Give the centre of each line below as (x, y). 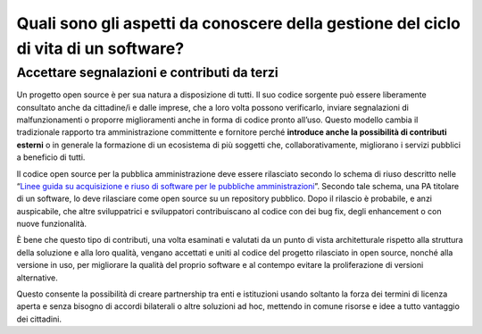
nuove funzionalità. (52, 224)
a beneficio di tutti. (51, 157)
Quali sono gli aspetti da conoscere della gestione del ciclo (239, 23)
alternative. (37, 278)
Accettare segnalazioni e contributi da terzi (147, 72)
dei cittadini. (39, 319)
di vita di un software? (100, 48)
